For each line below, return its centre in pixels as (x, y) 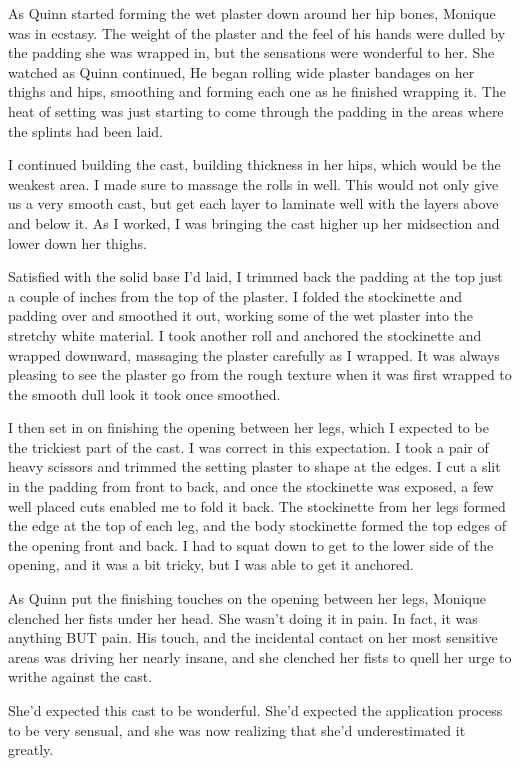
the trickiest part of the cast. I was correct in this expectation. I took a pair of (248, 446)
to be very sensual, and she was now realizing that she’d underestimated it (237, 729)
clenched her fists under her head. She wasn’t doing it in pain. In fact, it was (243, 617)
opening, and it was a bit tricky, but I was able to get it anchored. (211, 564)
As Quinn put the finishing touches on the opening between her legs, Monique (247, 598)
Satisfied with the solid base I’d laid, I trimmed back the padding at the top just (255, 276)
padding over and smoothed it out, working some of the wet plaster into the (241, 315)
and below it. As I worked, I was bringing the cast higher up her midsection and (254, 222)
